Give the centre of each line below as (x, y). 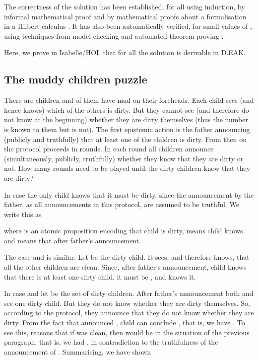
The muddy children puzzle (76, 79)
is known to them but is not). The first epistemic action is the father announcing (127, 129)
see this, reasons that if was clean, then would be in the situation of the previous (127, 332)
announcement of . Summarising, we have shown (78, 351)
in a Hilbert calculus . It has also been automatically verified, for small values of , (128, 26)
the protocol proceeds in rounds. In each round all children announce (109, 149)
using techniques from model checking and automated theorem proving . (114, 36)
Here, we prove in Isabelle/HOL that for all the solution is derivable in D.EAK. (125, 52)
